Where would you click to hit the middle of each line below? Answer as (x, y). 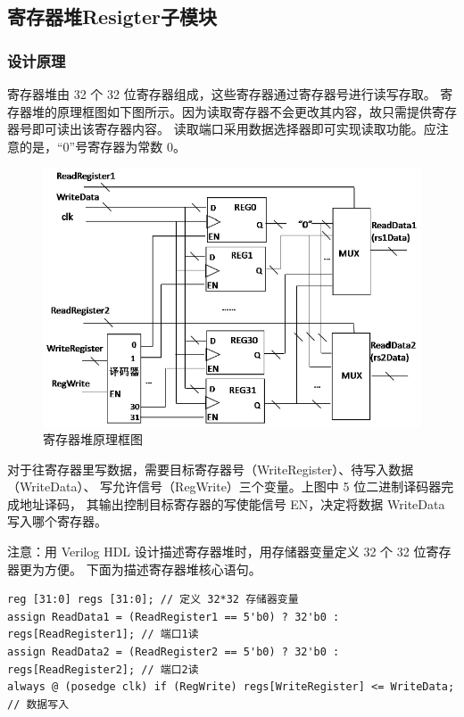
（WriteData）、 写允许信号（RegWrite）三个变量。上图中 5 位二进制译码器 (224, 486)
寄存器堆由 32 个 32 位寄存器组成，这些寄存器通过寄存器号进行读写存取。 (222, 94)
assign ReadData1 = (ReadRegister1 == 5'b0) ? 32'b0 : (174, 617)
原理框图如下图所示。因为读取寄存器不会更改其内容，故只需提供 (244, 111)
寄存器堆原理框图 (93, 439)
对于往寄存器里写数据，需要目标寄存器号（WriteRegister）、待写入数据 (211, 469)
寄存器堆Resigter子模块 (112, 16)
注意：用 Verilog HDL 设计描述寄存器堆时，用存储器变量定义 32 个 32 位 (217, 552)
